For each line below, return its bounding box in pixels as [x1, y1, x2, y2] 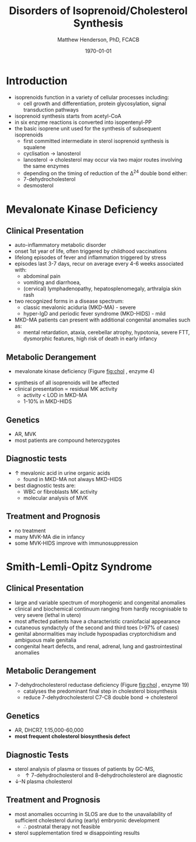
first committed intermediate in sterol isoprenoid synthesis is [23, 137, 170, 145]
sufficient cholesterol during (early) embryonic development [14, 817, 160, 824]
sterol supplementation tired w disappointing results [14, 829, 140, 836]
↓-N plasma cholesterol [14, 778, 73, 785]
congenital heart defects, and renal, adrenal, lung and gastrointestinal [14, 642, 183, 650]
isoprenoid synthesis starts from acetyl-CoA [14, 112, 122, 119]
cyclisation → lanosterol [23, 150, 81, 157]
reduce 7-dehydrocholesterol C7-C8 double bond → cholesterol [23, 694, 178, 701]
